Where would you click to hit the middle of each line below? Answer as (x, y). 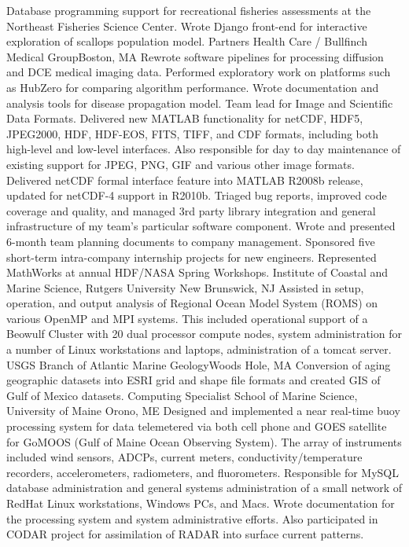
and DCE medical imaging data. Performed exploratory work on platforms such (199, 72)
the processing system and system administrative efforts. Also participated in (192, 518)
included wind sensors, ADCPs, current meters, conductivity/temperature (184, 457)
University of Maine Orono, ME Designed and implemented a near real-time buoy (203, 411)
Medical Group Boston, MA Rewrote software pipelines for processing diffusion (195, 56)
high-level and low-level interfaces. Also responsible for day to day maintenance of (204, 149)
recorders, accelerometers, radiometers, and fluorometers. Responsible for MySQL (203, 472)
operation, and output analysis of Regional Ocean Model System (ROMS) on (192, 303)
